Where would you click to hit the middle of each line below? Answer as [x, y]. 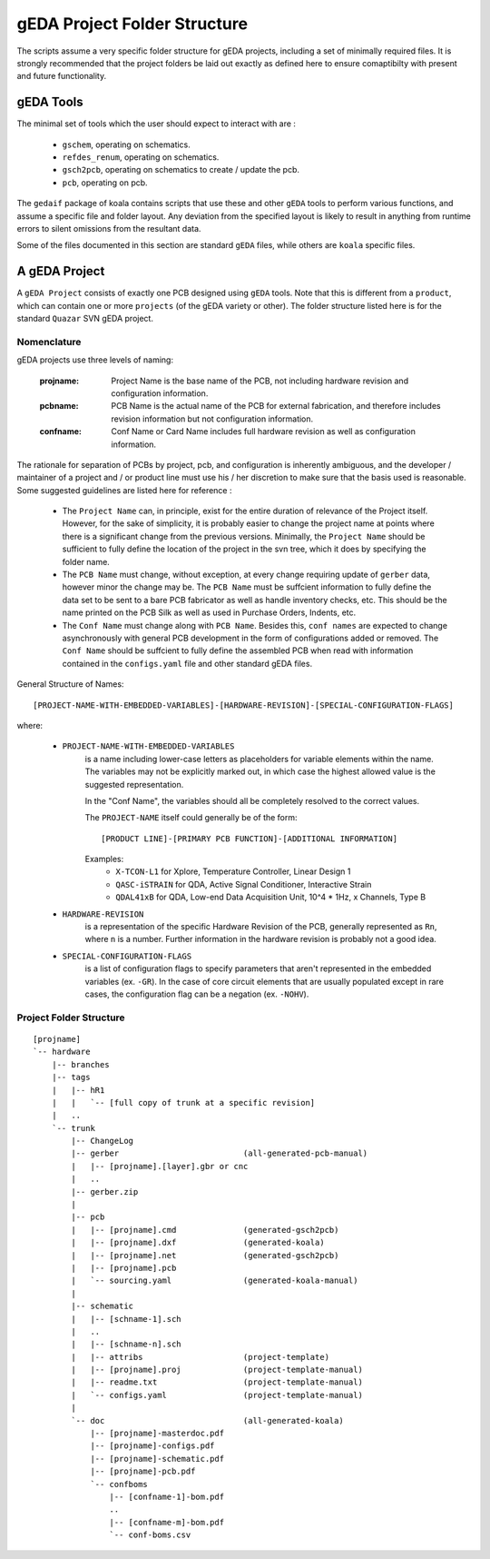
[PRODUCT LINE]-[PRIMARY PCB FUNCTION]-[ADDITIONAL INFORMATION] [250, 839]
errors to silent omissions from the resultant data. [109, 228]
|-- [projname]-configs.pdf [152, 1446]
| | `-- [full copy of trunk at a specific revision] [183, 1102]
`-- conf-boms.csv [150, 1535]
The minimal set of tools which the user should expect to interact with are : [157, 124]
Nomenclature [49, 342]
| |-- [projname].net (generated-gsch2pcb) [205, 1255]
